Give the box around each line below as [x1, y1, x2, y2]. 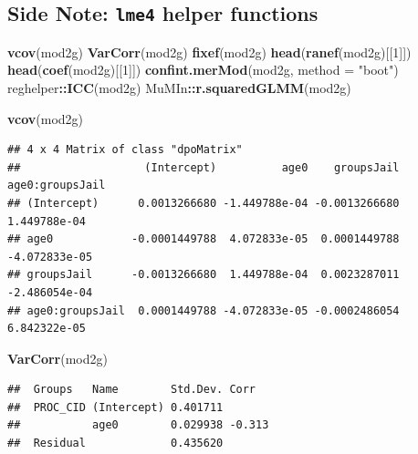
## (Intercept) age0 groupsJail [7, 160, 400, 174]
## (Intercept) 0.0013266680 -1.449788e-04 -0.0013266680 [7, 196, 400, 210]
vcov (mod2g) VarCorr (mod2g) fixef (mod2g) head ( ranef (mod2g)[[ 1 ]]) [7, 42, 412, 61]
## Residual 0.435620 [7, 437, 224, 450]
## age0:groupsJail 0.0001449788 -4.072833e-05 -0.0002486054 [7, 304, 400, 317]
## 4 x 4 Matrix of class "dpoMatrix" [7, 143, 243, 157]
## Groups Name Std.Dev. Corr [7, 383, 256, 397]
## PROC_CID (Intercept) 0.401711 [7, 400, 224, 414]
